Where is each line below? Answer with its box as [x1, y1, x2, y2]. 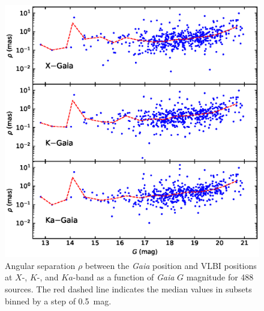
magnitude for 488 [186, 271, 254, 283]
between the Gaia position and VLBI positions [85, 259, 257, 271]
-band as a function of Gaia [73, 271, 175, 283]
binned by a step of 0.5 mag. [5, 294, 112, 307]
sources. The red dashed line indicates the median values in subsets [5, 283, 252, 295]
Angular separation [5, 259, 76, 271]
